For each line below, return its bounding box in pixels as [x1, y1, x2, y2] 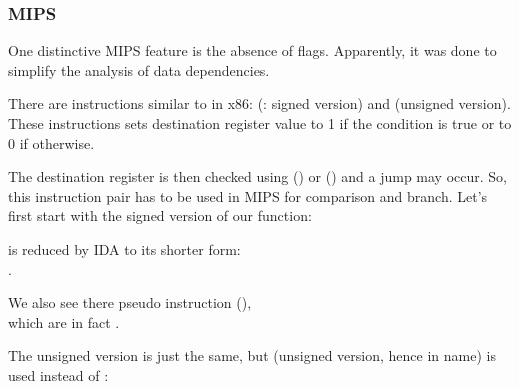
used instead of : [8, 364, 109, 385]
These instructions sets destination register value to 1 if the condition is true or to [8, 113, 512, 133]
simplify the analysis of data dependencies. [8, 59, 270, 80]
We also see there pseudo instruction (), [8, 292, 252, 313]
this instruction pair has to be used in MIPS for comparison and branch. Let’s [8, 185, 488, 206]
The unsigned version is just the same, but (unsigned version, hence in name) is [8, 345, 496, 366]
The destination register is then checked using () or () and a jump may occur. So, [8, 166, 507, 187]
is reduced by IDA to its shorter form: [8, 238, 241, 259]
